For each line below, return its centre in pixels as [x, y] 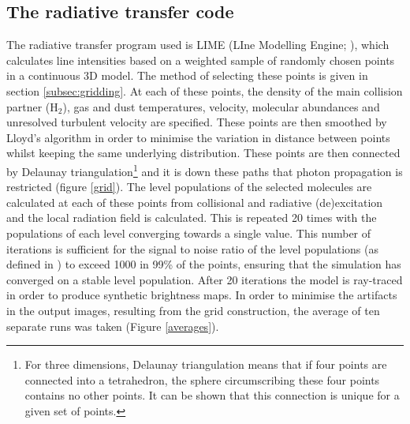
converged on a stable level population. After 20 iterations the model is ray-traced [205, 279]
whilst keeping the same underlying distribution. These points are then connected [203, 153]
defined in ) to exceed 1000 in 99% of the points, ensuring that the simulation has [204, 264]
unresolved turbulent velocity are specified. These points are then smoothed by [197, 122]
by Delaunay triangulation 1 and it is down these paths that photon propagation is [205, 170]
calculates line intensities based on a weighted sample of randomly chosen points [201, 60]
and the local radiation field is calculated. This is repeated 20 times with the [192, 218]
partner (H [32, 106]
